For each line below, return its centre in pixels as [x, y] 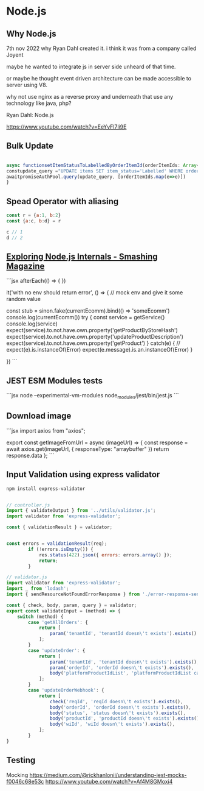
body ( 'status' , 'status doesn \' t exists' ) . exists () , [118, 713]
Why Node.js [31, 34]
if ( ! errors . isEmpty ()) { [61, 549]
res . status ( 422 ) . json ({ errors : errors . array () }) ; [105, 555]
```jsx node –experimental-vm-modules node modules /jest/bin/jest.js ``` [93, 396]
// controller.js [28, 505]
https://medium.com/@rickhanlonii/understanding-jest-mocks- [108, 775]
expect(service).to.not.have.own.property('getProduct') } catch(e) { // [93, 343]
